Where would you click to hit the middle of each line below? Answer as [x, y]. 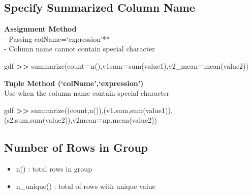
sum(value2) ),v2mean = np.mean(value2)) [93, 120]
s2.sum [17, 120]
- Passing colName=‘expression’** [57, 38]
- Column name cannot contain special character [80, 49]
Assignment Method [40, 29]
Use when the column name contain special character [87, 93]
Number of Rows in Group [76, 147]
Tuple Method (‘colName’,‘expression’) [74, 83]
